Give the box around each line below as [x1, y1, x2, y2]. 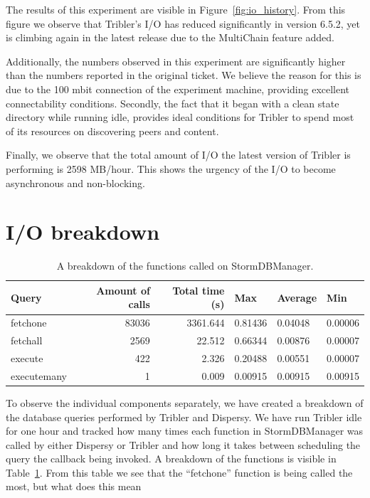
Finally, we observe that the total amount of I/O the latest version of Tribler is [6, 147, 351, 162]
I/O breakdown [6, 217, 160, 246]
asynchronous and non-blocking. [6, 175, 145, 190]
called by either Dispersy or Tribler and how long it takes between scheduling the [6, 437, 361, 452]
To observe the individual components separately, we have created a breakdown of [6, 395, 364, 410]
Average [277, 290, 317, 304]
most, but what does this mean [6, 479, 142, 494]
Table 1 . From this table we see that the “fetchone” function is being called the [6, 465, 353, 480]
